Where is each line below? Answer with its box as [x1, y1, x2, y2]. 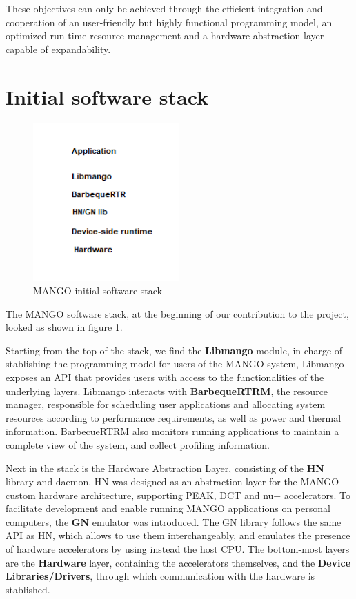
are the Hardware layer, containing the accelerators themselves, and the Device [6, 555, 351, 569]
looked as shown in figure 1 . [6, 320, 123, 334]
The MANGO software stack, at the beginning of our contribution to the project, [6, 306, 349, 321]
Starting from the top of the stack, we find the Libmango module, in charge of [6, 343, 343, 357]
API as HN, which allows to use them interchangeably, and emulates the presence [6, 528, 350, 542]
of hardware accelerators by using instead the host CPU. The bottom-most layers [6, 542, 350, 556]
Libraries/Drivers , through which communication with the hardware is [6, 569, 315, 583]
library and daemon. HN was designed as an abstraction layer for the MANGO [6, 474, 339, 489]
